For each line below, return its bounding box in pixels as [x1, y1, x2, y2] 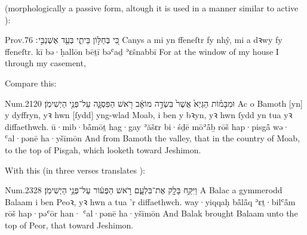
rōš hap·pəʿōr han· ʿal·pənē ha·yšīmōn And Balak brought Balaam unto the [5, 207, 298, 219]
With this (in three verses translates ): [5, 163, 145, 176]
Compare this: [5, 76, 57, 89]
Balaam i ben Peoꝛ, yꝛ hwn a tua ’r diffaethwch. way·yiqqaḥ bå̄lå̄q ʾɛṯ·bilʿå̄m [5, 195, 296, 208]
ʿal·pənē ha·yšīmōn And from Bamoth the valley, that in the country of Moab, [5, 132, 300, 144]
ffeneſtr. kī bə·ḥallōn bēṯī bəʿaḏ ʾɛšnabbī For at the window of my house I [5, 45, 279, 57]
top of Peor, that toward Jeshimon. [5, 218, 134, 231]
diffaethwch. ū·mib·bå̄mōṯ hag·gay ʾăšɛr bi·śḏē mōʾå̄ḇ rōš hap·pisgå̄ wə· [5, 120, 290, 132]
